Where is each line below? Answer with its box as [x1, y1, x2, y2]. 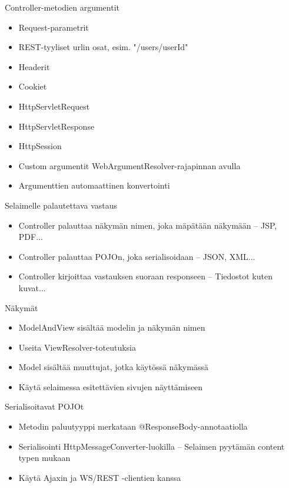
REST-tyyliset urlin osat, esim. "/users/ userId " [18, 41, 188, 53]
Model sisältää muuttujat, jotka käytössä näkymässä [18, 361, 208, 373]
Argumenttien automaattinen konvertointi [18, 179, 170, 192]
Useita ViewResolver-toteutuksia [18, 341, 136, 353]
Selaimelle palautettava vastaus [5, 199, 118, 211]
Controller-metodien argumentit [5, 1, 119, 13]
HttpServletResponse [18, 120, 95, 132]
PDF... [18, 230, 43, 243]
